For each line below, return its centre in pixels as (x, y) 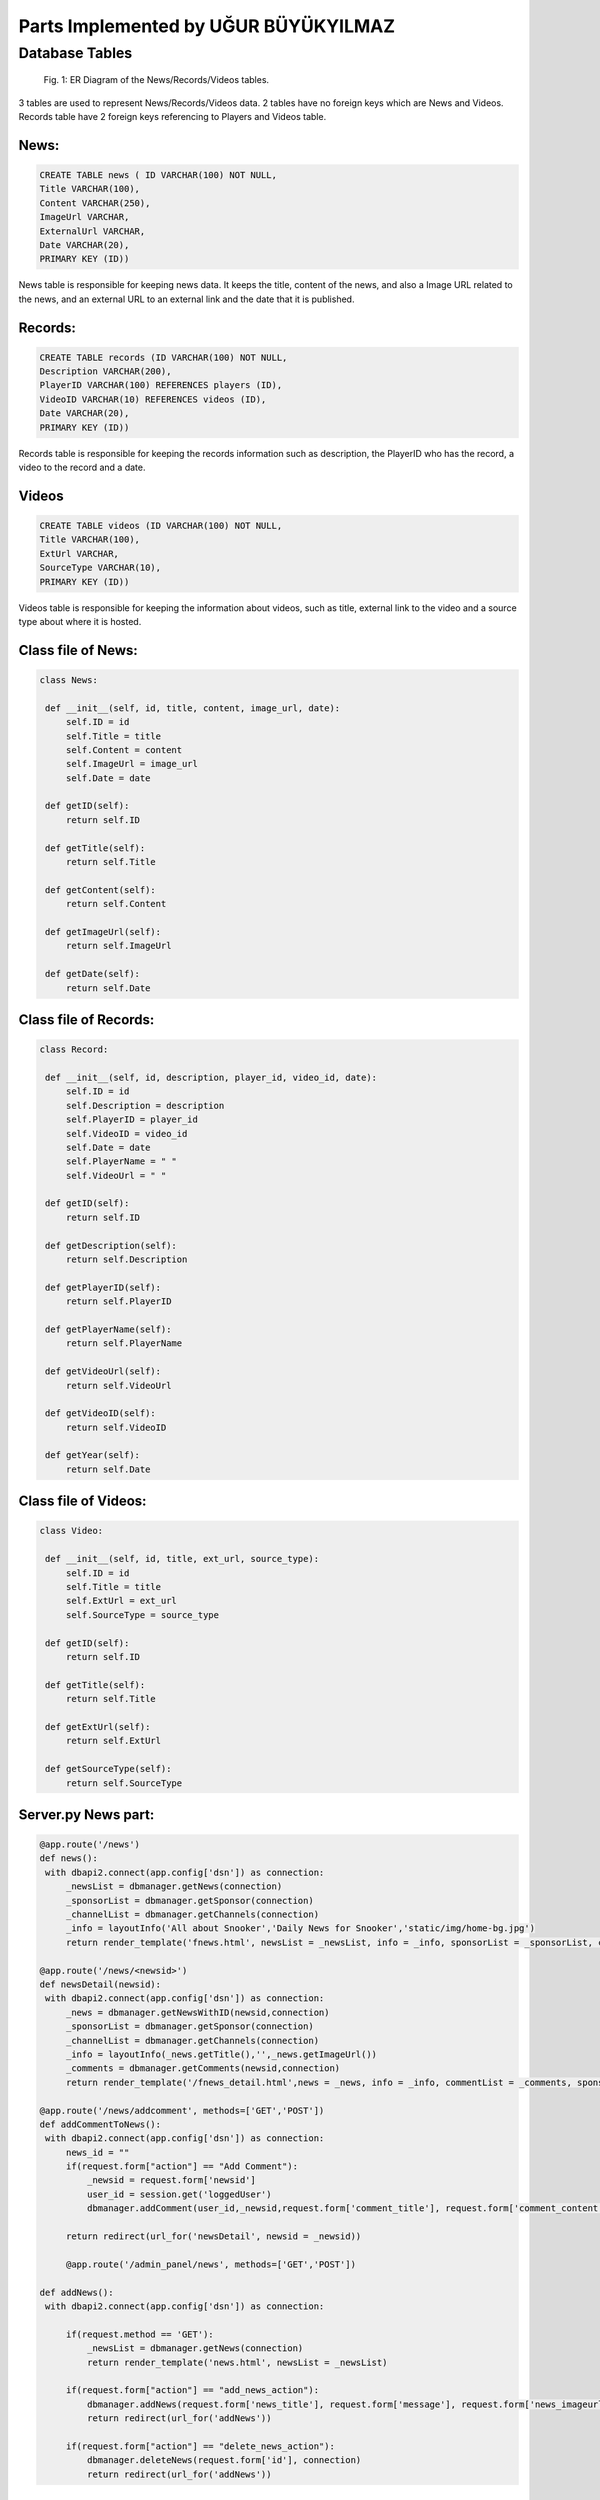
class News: (69, 679)
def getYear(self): (92, 1455)
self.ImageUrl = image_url (132, 764)
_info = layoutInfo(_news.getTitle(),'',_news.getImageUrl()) (221, 2054)
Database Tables (75, 53)
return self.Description (126, 1259)
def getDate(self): (92, 974)
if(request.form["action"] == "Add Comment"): (182, 2166)
